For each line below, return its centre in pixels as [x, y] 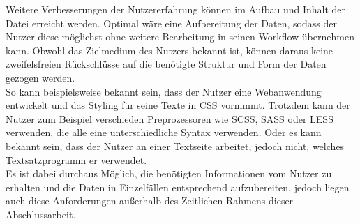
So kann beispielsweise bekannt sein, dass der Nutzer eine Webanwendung [164, 91]
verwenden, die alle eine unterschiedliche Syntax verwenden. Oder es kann [164, 132]
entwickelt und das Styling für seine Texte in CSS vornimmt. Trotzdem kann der [178, 105]
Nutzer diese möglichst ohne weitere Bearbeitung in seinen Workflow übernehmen [180, 37]
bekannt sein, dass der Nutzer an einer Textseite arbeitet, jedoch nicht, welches [175, 145]
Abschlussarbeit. [41, 214]
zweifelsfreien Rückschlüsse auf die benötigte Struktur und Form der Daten [166, 64]
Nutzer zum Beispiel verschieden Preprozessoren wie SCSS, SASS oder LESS [170, 118]
